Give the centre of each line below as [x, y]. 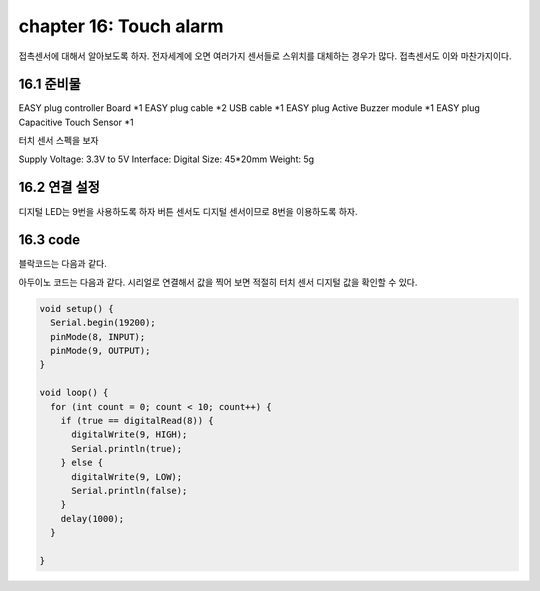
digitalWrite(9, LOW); [127, 476]
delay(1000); [92, 518]
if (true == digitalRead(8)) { [137, 420]
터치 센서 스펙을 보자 [58, 141]
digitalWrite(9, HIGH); [129, 434]
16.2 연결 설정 [59, 187]
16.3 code [49, 240]
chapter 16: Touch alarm [121, 26]
